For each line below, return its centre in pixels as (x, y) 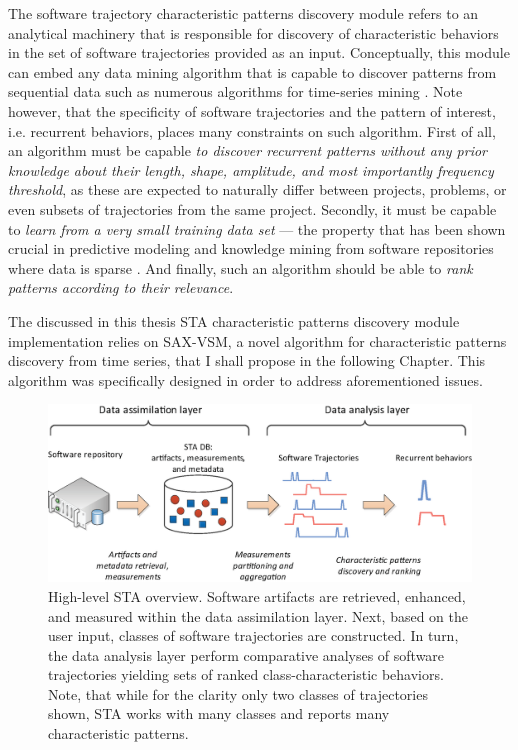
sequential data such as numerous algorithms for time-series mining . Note (235, 91)
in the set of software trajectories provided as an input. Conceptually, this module (259, 52)
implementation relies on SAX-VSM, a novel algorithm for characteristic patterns (257, 340)
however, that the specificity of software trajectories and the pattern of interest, (252, 110)
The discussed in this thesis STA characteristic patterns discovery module (234, 320)
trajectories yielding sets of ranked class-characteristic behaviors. (246, 674)
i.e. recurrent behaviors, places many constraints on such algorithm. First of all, (252, 130)
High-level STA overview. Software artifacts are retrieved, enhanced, (257, 595)
